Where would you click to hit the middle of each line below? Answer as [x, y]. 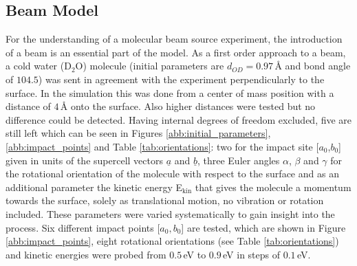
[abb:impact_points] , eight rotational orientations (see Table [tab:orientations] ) [172, 241]
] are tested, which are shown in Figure [263, 227]
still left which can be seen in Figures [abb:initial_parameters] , [138, 133]
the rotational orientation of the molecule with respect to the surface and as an [172, 174]
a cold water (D [39, 66]
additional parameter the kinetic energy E [94, 187]
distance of [28, 106]
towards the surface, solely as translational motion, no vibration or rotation [165, 200]
